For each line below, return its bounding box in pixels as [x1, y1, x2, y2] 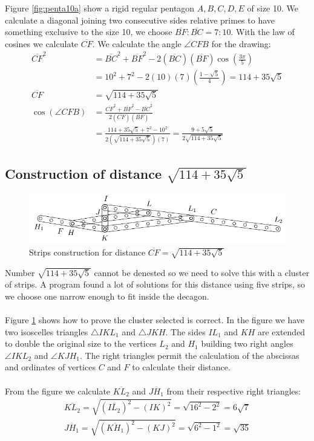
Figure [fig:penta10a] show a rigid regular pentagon [5, 2, 195, 14]
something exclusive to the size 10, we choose [5, 25, 172, 38]
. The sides [165, 325, 206, 338]
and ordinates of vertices [5, 361, 96, 373]
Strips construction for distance [29, 246, 146, 259]
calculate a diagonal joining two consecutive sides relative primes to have [5, 13, 275, 26]
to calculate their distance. [132, 361, 231, 373]
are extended [257, 325, 306, 338]
